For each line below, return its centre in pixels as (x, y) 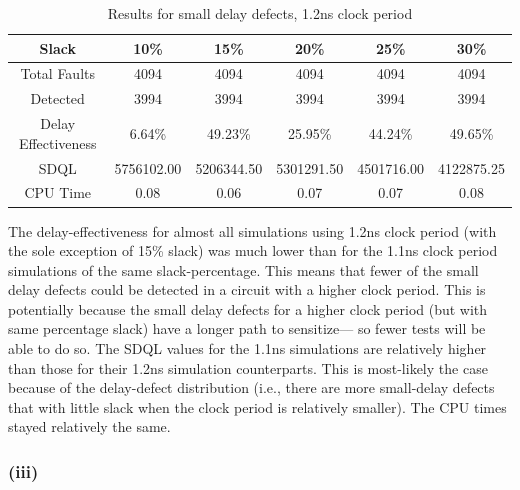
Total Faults (58, 73)
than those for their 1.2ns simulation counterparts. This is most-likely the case (248, 367)
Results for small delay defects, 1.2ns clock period (260, 13)
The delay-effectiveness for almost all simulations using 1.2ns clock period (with (252, 230)
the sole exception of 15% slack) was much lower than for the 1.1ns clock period (253, 250)
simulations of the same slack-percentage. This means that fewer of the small (243, 269)
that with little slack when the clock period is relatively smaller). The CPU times (257, 406)
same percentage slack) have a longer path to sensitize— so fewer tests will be (247, 328)
